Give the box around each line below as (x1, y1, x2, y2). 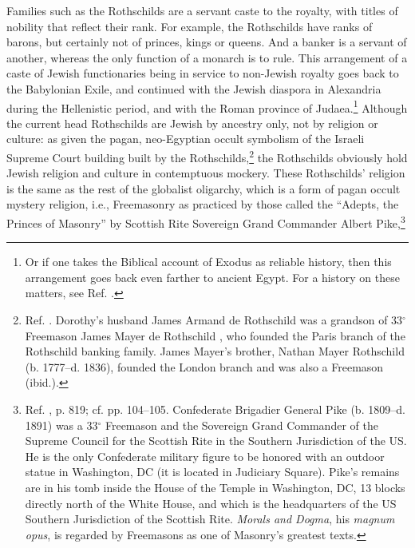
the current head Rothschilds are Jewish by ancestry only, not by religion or (6, 114, 378, 131)
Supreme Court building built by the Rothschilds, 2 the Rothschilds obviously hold (6, 147, 408, 165)
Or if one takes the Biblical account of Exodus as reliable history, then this (25, 253, 392, 270)
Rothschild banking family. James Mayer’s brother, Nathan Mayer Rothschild (25, 343, 405, 359)
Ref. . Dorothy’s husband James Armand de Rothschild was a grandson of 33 (25, 312, 403, 328)
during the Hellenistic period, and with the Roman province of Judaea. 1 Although (6, 97, 408, 116)
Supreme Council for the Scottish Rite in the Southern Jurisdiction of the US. (25, 432, 407, 449)
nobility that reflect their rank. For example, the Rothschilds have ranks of (6, 18, 373, 34)
